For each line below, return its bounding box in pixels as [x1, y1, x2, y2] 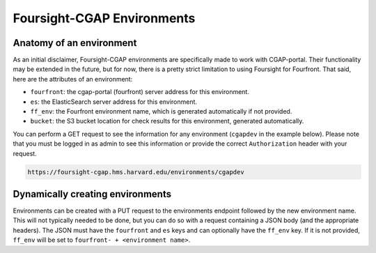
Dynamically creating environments [13, 188, 172, 200]
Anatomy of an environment [13, 37, 137, 49]
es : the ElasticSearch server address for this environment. [30, 98, 198, 106]
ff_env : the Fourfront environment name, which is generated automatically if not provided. [30, 107, 292, 116]
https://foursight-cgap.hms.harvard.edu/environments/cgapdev [27, 168, 244, 176]
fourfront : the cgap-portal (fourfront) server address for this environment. [30, 88, 250, 96]
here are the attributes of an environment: [13, 75, 133, 83]
